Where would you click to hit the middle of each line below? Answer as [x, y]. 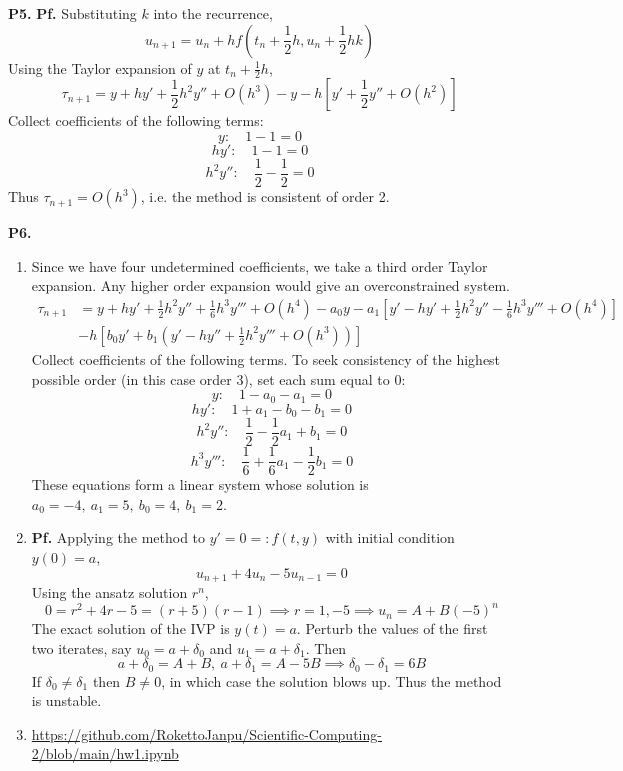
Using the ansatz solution [109, 591]
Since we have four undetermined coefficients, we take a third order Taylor [259, 265]
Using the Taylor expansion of [100, 67]
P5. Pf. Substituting [72, 13]
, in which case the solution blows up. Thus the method [331, 680]
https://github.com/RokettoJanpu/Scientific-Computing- [206, 733]
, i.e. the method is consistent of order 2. [265, 196]
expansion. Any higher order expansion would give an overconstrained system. [270, 285]
